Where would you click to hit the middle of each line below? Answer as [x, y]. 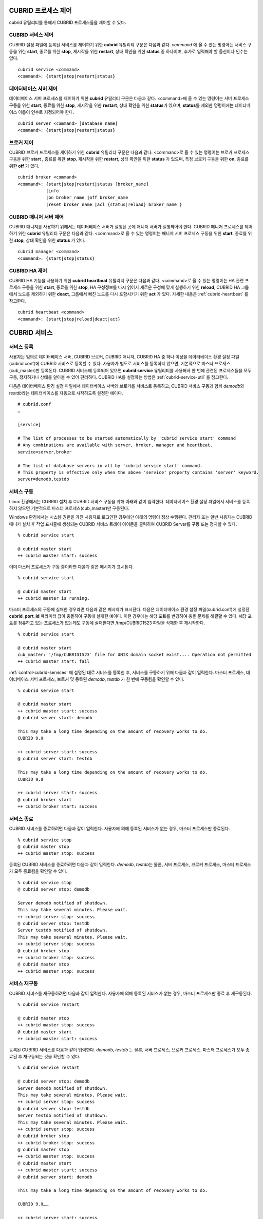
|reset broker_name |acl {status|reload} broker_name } [114, 204]
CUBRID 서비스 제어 [31, 35]
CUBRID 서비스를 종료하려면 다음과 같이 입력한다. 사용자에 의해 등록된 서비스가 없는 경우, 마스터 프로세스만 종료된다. [120, 828]
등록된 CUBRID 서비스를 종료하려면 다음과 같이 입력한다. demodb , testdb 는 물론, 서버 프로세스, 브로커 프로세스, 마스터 [122, 864]
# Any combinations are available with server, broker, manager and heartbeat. [115, 445]
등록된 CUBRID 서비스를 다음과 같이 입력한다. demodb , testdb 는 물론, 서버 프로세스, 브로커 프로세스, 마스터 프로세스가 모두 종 [129, 1050]
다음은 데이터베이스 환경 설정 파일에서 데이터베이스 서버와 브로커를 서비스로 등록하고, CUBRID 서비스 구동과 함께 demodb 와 [127, 386]
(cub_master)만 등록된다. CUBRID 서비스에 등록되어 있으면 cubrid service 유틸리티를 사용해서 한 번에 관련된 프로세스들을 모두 [130, 370]
